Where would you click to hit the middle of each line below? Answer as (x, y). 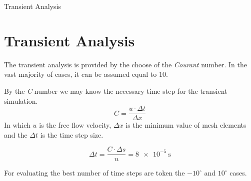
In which (17, 125)
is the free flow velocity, (75, 125)
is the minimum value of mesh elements (186, 125)
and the (16, 134)
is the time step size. (72, 134)
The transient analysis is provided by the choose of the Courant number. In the (126, 64)
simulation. (21, 100)
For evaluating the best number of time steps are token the (94, 173)
